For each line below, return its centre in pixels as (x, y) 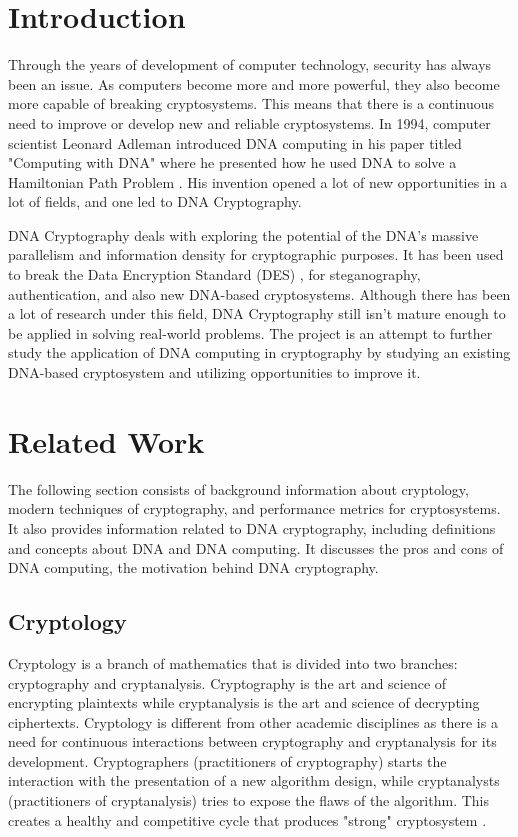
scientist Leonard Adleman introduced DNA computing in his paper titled (235, 142)
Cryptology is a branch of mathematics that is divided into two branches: (233, 662)
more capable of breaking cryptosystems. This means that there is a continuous (251, 103)
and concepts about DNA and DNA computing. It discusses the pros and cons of (256, 547)
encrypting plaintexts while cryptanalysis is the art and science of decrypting (244, 702)
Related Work (106, 440)
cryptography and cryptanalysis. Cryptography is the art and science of (227, 682)
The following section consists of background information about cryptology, (238, 488)
